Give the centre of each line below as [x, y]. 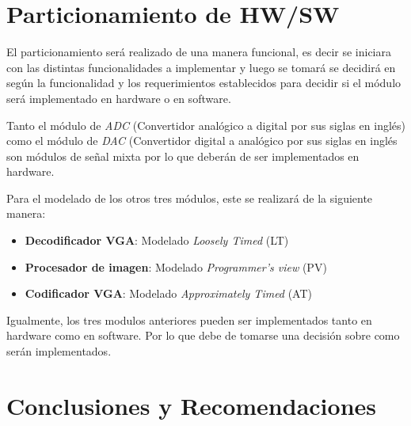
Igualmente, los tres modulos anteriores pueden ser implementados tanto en [189, 319]
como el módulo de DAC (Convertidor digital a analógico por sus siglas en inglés [202, 141]
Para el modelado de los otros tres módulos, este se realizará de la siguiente [190, 198]
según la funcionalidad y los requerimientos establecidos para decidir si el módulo [204, 83]
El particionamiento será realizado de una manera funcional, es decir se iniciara [199, 52]
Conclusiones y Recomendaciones [191, 405]
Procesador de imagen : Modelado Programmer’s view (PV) [176, 266]
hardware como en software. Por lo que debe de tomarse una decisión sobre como [203, 335]
